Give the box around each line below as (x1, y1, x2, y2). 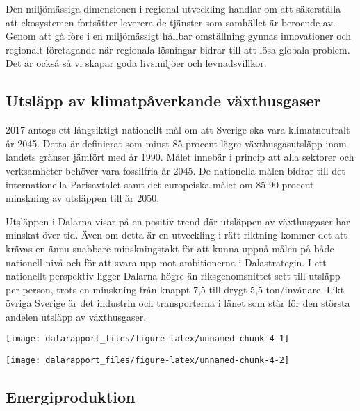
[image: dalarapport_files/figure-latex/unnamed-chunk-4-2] (6, 355, 290, 366)
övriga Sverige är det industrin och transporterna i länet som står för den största (6, 296, 350, 310)
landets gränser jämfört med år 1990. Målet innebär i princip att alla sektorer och (6, 150, 354, 164)
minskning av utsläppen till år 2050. (6, 191, 160, 205)
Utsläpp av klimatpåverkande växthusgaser (6, 90, 321, 111)
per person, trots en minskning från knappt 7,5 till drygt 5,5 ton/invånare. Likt (6, 282, 345, 296)
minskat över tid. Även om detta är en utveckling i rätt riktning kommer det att (6, 227, 347, 242)
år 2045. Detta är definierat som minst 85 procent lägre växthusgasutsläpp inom (6, 136, 347, 150)
